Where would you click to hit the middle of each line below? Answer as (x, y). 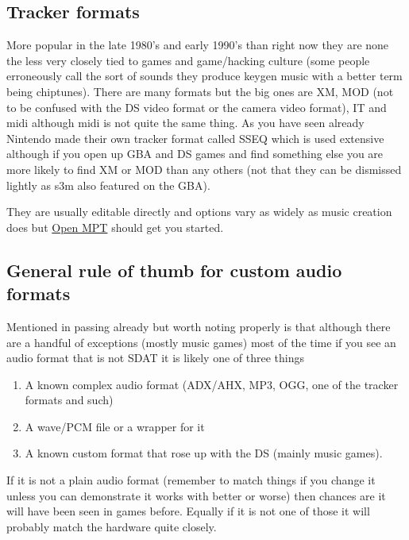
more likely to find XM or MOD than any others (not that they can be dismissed (204, 169)
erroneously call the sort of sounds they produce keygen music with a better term (204, 76)
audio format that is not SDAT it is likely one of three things (156, 358)
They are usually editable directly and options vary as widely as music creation (199, 212)
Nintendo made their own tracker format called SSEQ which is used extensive (195, 138)
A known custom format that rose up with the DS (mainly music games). (204, 453)
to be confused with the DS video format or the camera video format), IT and (197, 107)
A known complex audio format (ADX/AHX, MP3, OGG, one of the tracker (212, 384)
